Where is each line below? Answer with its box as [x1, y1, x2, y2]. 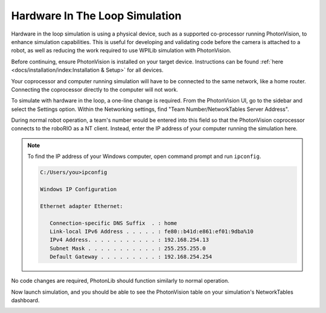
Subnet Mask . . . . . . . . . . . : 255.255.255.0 [49, 245, 206, 251]
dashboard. [11, 296, 40, 304]
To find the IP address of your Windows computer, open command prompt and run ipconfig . [27, 153, 261, 160]
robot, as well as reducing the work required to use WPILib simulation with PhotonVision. [11, 47, 232, 54]
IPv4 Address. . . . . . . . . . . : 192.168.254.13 [49, 236, 209, 244]
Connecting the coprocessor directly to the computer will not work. [11, 86, 178, 93]
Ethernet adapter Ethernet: [40, 203, 123, 209]
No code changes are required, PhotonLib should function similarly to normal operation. [11, 277, 229, 285]
